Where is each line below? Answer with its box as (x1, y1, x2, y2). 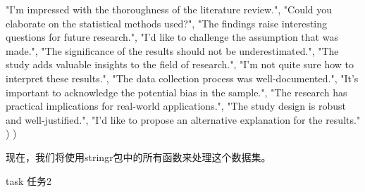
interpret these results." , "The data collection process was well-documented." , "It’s (6, 70, 359, 85)
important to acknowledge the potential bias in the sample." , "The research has (6, 84, 347, 99)
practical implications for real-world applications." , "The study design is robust (6, 98, 346, 113)
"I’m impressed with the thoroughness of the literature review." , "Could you (6, 2, 333, 16)
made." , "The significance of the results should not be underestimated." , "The (6, 43, 339, 58)
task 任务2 (6, 173, 52, 188)
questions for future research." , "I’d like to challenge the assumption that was (6, 30, 338, 44)
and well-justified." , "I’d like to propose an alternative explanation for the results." (6, 112, 361, 127)
